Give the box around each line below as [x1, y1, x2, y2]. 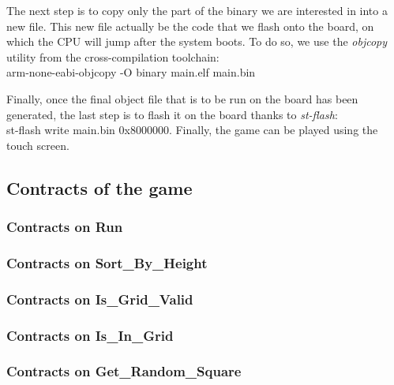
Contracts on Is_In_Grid [6, 325, 174, 345]
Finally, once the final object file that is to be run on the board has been [6, 90, 358, 107]
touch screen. [6, 136, 69, 153]
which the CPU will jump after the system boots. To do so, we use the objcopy [6, 33, 388, 50]
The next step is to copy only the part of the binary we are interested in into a [6, 2, 388, 18]
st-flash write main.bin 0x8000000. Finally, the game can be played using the [6, 121, 378, 138]
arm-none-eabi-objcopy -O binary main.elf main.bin [6, 64, 256, 80]
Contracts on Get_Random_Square [6, 361, 242, 381]
